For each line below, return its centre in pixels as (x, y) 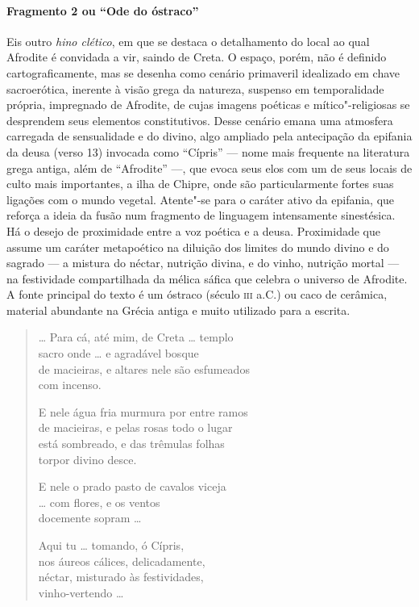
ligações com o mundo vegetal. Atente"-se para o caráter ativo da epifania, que (201, 199)
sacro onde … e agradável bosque (118, 353)
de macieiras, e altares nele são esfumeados (144, 368)
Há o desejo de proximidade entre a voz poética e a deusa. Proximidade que (193, 230)
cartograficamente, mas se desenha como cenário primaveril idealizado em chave (203, 72)
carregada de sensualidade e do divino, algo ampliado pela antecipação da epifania (209, 136)
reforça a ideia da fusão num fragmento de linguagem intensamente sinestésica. (201, 215)
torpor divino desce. (87, 459)
